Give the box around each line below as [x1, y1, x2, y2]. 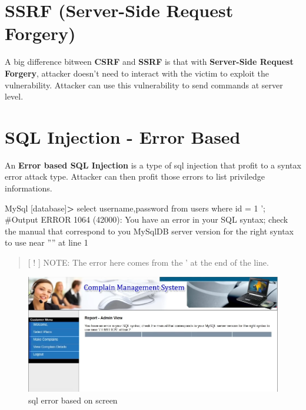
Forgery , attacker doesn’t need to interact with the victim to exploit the [5, 67, 269, 79]
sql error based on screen [28, 394, 118, 406]
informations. [5, 182, 52, 194]
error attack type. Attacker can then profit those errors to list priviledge [5, 170, 265, 183]
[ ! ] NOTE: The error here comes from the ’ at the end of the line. [28, 256, 269, 268]
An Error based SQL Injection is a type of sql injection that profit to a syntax [5, 158, 301, 171]
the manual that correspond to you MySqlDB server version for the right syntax [5, 224, 294, 237]
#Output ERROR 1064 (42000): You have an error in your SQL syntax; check [5, 213, 288, 226]
